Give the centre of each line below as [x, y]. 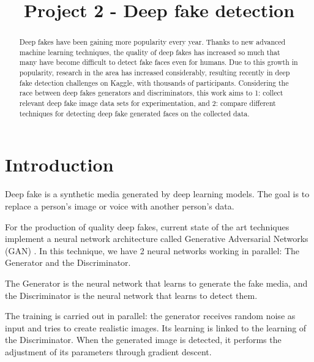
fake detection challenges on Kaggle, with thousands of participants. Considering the [154, 82]
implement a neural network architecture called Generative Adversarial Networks [157, 239]
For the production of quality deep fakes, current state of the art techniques [147, 226]
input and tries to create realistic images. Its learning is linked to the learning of [156, 327]
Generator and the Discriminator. [68, 262]
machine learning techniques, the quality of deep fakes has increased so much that [150, 52]
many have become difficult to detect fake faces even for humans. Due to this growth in [159, 62]
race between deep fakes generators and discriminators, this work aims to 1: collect [151, 93]
